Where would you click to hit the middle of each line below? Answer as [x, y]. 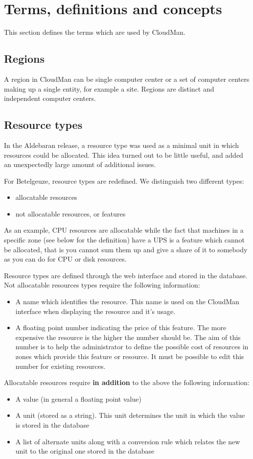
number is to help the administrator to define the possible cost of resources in [132, 347]
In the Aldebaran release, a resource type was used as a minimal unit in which [122, 145]
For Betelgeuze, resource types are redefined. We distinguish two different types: [124, 181]
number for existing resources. [60, 366]
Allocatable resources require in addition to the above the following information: [127, 382]
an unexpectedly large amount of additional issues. [80, 164]
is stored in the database [52, 424]
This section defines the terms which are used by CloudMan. [95, 32]
